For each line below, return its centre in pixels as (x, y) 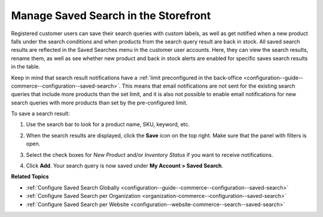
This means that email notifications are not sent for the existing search (208, 86)
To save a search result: (40, 114)
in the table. (26, 67)
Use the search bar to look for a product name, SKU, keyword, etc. (108, 125)
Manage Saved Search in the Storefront (111, 15)
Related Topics (30, 176)
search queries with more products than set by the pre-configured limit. (99, 103)
